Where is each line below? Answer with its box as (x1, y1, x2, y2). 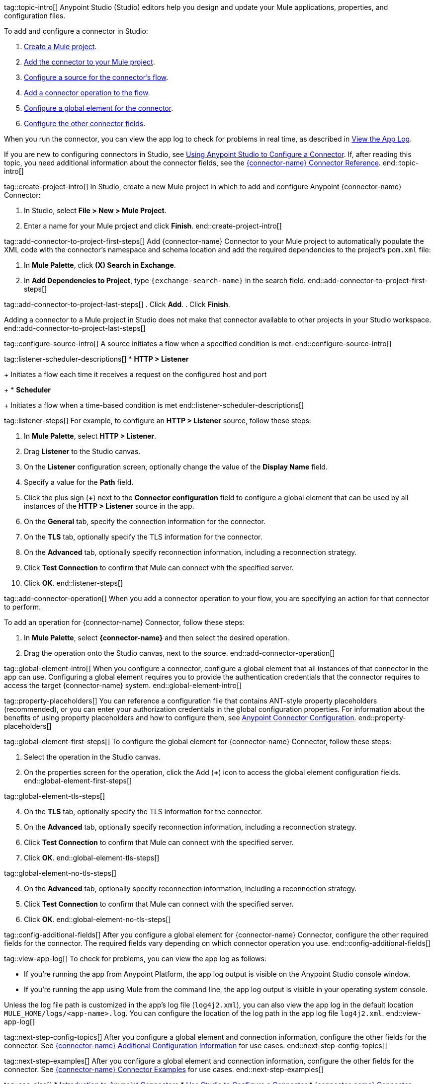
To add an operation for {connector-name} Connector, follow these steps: (4, 618, 245, 626)
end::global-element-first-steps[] (24, 776, 132, 785)
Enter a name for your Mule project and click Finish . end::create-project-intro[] (24, 222, 282, 230)
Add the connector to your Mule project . (24, 58, 155, 66)
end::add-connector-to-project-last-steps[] (4, 324, 146, 332)
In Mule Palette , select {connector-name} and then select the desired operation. (24, 633, 289, 642)
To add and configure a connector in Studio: (4, 27, 148, 35)
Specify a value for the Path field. (24, 478, 134, 486)
